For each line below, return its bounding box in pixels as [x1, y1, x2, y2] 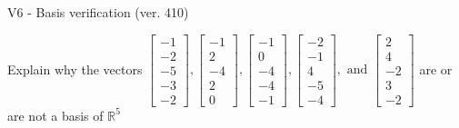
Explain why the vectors [7, 59, 143, 78]
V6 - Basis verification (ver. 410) [7, 3, 189, 21]
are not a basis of [7, 105, 104, 124]
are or [419, 59, 453, 78]
